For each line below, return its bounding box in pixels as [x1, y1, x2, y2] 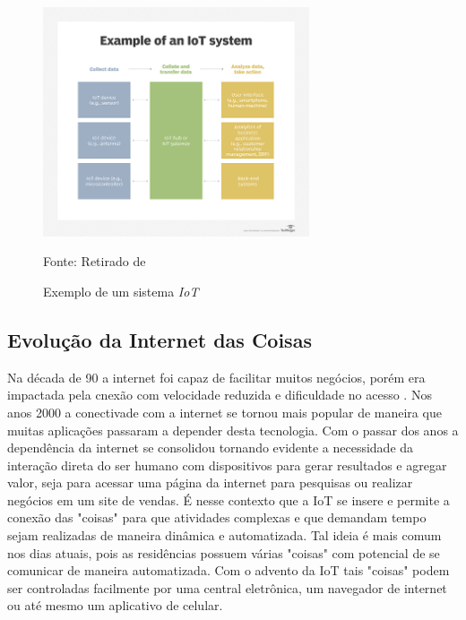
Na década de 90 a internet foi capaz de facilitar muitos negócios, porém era [7, 367, 426, 386]
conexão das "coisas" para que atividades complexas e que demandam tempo [7, 508, 427, 527]
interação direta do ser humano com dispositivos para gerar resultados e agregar [7, 455, 447, 474]
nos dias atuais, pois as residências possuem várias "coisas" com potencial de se [7, 543, 440, 562]
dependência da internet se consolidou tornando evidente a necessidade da [7, 438, 414, 457]
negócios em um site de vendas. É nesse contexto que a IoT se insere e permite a [7, 490, 450, 509]
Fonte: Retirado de [43, 252, 146, 271]
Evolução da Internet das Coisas [7, 325, 312, 353]
